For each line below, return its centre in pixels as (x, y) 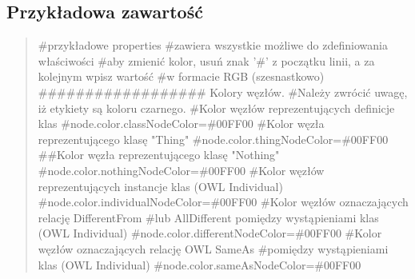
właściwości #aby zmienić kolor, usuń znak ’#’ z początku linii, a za (206, 60)
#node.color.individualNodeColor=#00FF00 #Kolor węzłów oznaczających (223, 202)
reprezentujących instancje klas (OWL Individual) (160, 186)
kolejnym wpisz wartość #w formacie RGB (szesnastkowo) (181, 76)
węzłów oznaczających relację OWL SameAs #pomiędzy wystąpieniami (213, 248)
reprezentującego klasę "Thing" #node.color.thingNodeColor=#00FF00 (213, 139)
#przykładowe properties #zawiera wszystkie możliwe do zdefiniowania (213, 45)
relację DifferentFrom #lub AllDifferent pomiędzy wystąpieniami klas (208, 217)
